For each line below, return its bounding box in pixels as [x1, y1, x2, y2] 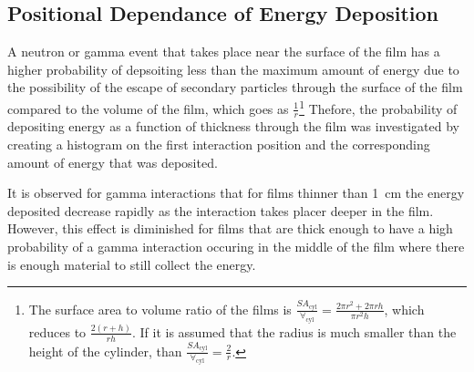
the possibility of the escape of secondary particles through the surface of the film [7, 77, 463, 97]
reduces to [28, 322, 87, 341]
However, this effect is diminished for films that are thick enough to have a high [7, 219, 453, 238]
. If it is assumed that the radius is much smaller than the [131, 322, 457, 341]
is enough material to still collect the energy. [7, 254, 256, 274]
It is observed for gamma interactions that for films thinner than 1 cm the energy [7, 183, 465, 202]
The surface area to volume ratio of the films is [28, 299, 292, 318]
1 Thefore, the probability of [299, 96, 458, 118]
